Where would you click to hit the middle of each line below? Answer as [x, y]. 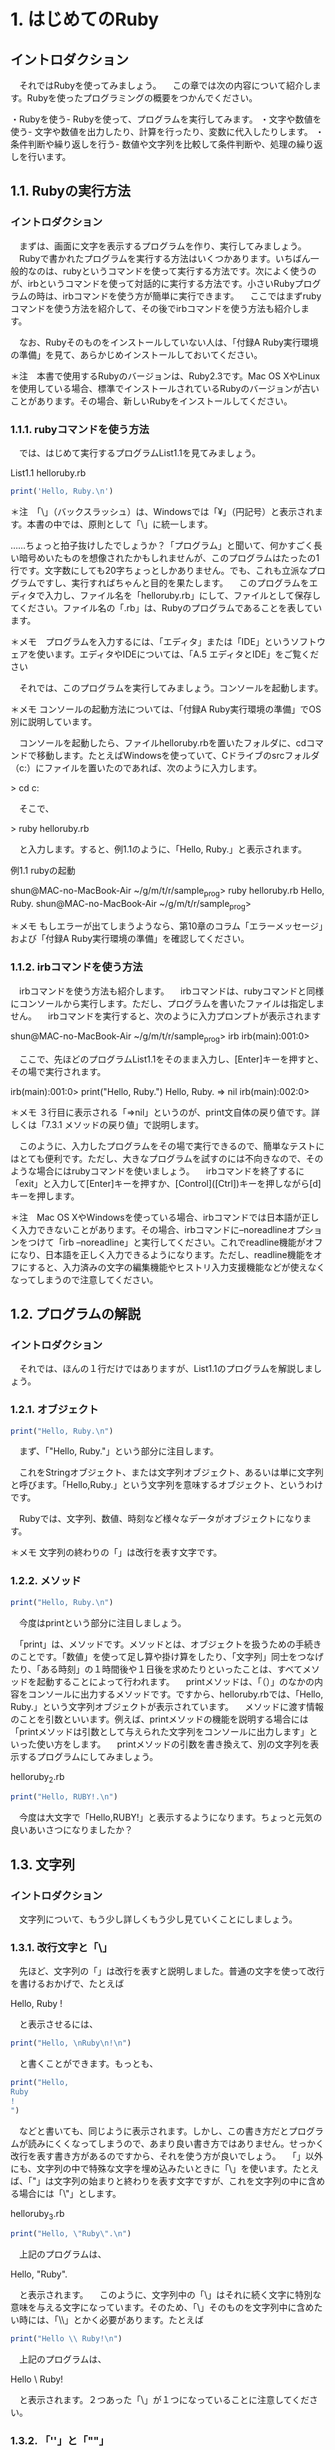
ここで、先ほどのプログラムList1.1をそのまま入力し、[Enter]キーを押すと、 [171, 1059]
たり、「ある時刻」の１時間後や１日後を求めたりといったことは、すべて [156, 1669]
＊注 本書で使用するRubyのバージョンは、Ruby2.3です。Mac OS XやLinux [165, 376]
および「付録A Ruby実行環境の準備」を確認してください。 [130, 939]
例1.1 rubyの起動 [43, 870]
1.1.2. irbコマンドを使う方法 [76, 967]
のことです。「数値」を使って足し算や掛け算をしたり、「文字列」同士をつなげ [167, 1656]
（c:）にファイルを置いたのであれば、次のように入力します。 [136, 767]
